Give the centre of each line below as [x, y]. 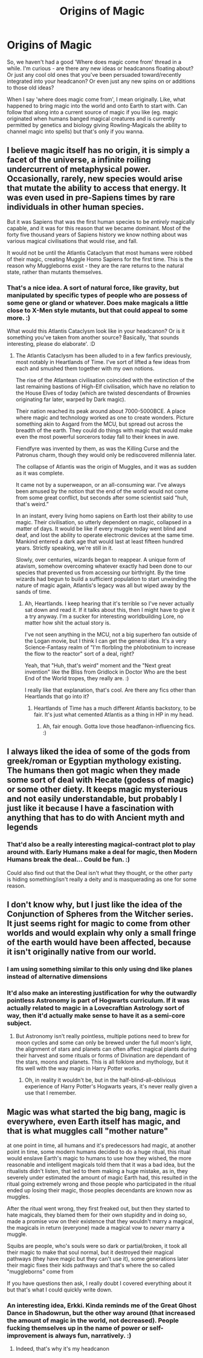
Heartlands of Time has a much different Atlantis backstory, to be [115, 708]
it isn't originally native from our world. [82, 952]
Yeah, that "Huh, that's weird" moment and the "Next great [98, 666]
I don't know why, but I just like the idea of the [95, 905]
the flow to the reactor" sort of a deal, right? [79, 654]
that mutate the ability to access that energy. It [97, 188]
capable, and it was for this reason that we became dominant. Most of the [99, 228]
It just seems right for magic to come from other [99, 924]
